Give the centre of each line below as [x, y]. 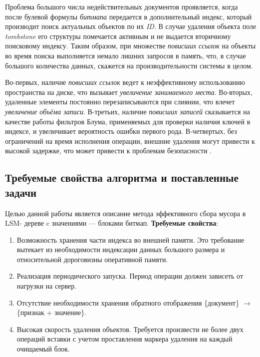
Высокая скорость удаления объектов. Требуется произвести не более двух [130, 329]
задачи [21, 192]
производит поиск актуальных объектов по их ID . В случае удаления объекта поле [131, 26]
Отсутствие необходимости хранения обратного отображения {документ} [128, 302]
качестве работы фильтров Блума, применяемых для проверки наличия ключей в [128, 121]
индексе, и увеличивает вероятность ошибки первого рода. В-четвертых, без [121, 131]
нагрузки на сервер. [47, 286]
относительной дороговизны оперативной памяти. [92, 259]
